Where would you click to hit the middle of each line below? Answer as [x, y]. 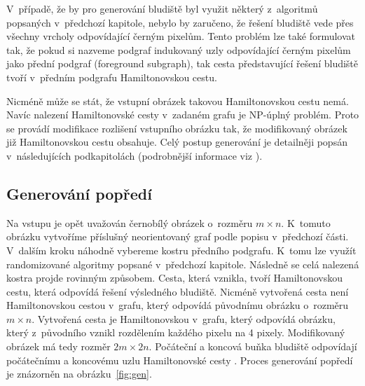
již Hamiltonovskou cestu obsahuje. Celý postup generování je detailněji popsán [177, 142]
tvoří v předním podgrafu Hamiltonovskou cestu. [112, 77]
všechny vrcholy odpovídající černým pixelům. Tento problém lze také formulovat [181, 36]
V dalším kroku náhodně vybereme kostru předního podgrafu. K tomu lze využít [181, 250]
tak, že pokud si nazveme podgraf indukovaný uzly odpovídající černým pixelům [179, 49]
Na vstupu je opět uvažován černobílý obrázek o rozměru [130, 222]
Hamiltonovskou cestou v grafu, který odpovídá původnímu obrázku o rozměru [178, 305]
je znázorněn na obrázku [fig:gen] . [79, 374]
